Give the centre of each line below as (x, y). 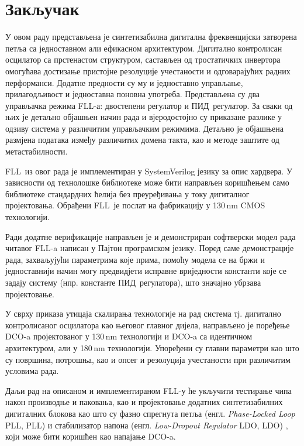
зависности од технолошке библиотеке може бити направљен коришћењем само (147, 182)
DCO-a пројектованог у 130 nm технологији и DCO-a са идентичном (129, 336)
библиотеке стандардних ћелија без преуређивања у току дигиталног (127, 193)
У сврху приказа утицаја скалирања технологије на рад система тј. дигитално (143, 313)
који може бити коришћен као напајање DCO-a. (91, 436)
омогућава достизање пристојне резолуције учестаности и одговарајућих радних (148, 71)
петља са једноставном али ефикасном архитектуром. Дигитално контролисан (144, 48)
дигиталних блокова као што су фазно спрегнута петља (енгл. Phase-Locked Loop (150, 413)
